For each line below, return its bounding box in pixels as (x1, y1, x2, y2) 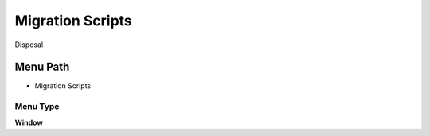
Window (14, 118, 44, 127)
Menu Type (14, 101, 60, 112)
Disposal (14, 40, 44, 49)
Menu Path (14, 60, 70, 74)
